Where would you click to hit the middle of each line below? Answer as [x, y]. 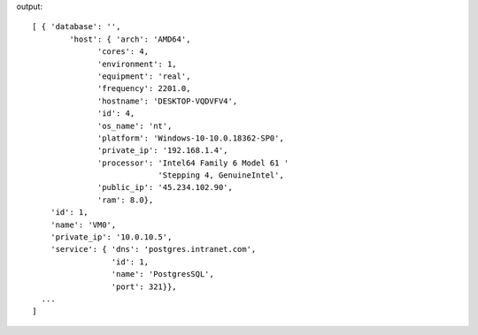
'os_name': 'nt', [135, 126]
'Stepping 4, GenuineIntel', [221, 175]
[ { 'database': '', [77, 27]
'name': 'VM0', [83, 225]
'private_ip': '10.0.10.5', [111, 237]
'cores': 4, [123, 52]
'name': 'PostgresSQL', [162, 274]
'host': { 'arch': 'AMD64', [130, 39]
